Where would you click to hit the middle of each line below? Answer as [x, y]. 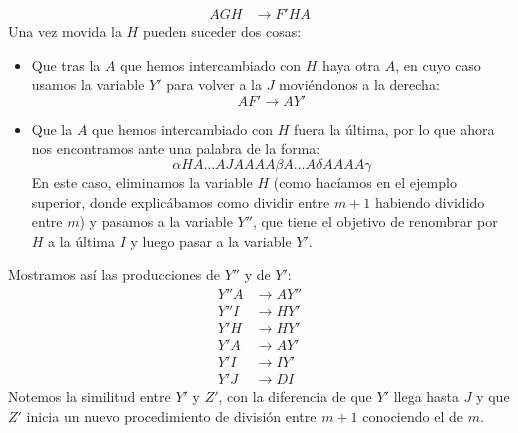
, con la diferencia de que [295, 396]
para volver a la [214, 84]
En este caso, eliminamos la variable [142, 182]
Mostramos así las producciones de [114, 274]
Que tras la [66, 64]
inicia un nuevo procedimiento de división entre [171, 415]
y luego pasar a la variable [211, 240]
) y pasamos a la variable [156, 221]
